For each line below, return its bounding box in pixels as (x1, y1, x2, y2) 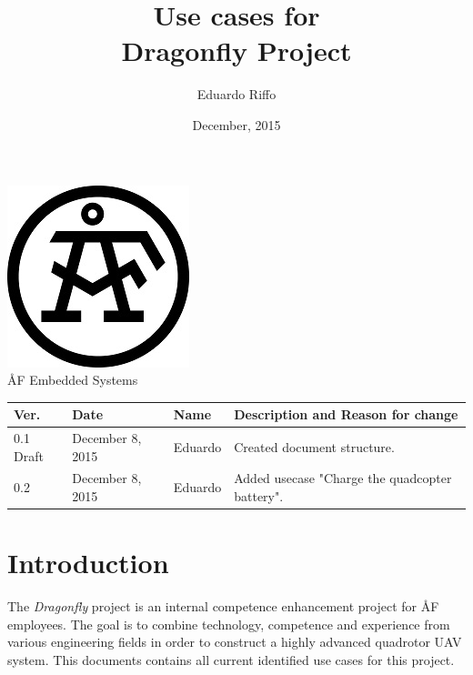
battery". (234, 487, 284, 506)
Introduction (7, 544, 169, 581)
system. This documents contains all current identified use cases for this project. (7, 650, 455, 670)
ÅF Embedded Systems (7, 370, 138, 389)
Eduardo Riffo (196, 85, 277, 104)
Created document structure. (234, 437, 395, 456)
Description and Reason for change (234, 405, 458, 424)
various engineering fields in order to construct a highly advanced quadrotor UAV (7, 632, 462, 651)
